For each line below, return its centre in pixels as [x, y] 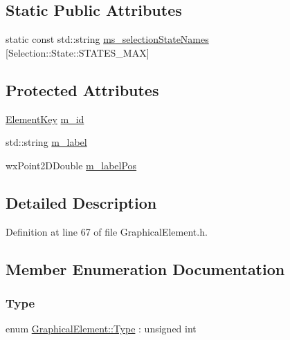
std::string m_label [46, 142]
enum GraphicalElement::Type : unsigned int [101, 329]
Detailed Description [81, 202]
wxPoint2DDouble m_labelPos [71, 165]
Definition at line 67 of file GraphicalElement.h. [107, 231]
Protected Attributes [82, 89]
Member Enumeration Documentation [145, 268]
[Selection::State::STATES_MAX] [78, 52]
